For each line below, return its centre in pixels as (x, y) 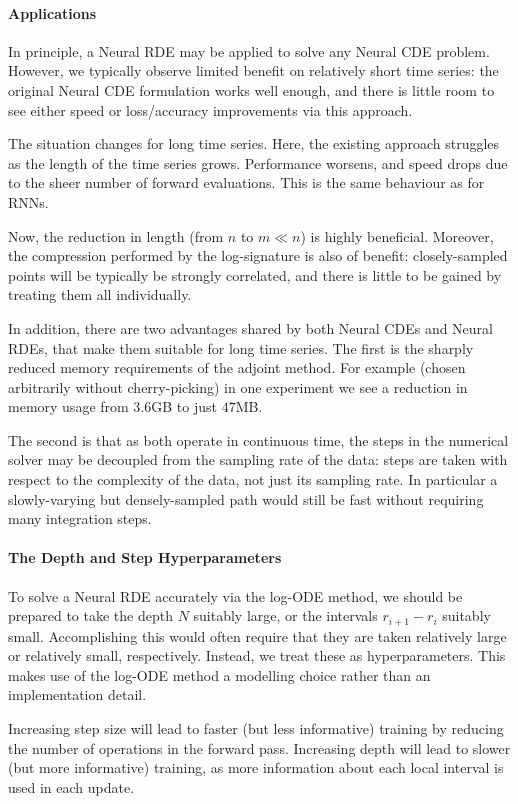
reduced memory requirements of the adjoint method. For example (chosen (237, 367)
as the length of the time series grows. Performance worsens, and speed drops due (258, 162)
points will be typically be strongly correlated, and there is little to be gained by (255, 274)
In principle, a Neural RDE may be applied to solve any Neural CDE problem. (249, 50)
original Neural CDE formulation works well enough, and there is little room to (251, 89)
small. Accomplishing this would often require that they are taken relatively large (257, 635)
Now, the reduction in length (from (116, 235)
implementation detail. (77, 694)
